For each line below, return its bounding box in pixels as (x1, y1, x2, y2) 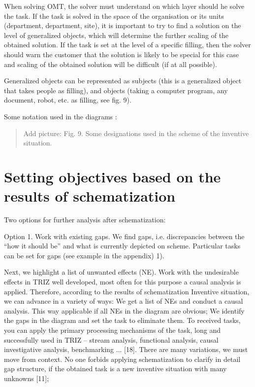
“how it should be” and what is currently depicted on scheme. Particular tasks (4, 241, 241, 251)
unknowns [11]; (4, 373, 49, 383)
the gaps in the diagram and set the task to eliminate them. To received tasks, (4, 315, 241, 325)
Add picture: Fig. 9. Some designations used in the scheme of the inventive (23, 128, 249, 138)
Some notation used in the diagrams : (4, 111, 117, 121)
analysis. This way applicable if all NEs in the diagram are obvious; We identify (4, 305, 245, 316)
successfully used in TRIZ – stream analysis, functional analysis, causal (4, 334, 219, 345)
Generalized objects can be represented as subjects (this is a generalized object (4, 75, 242, 86)
